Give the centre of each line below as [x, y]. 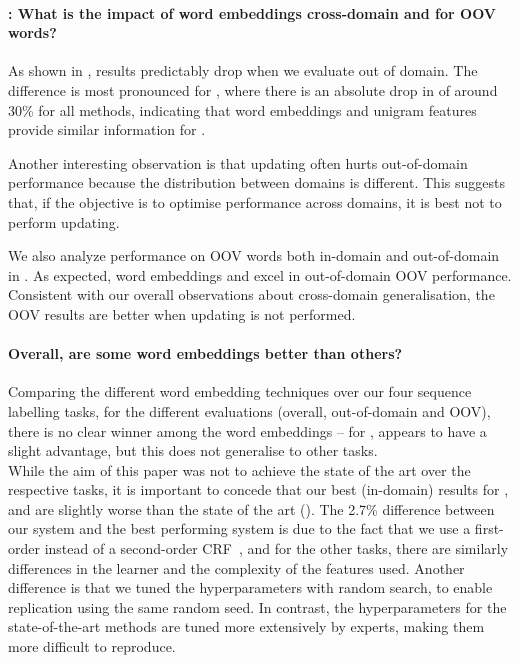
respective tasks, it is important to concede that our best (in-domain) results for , [258, 489]
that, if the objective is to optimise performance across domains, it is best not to [255, 201]
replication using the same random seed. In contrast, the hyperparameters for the [257, 606]
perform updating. [64, 221]
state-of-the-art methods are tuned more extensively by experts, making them [246, 626]
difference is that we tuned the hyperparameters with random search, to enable [250, 587]
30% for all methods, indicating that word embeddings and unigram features [242, 109]
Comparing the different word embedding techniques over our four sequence [240, 391]
